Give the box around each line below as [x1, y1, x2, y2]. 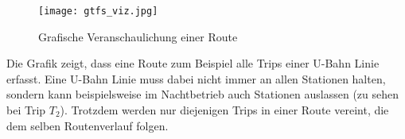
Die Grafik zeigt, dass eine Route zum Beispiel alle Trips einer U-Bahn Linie [6, 55, 380, 71]
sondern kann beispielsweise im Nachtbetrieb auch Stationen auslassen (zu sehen [6, 86, 399, 102]
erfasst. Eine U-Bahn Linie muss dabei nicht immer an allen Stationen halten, [6, 70, 386, 87]
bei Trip [6, 102, 46, 118]
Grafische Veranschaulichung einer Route [38, 28, 238, 44]
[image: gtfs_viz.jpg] [38, 6, 158, 17]
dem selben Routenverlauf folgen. [6, 117, 169, 133]
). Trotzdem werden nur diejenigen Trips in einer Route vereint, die [60, 102, 389, 118]
